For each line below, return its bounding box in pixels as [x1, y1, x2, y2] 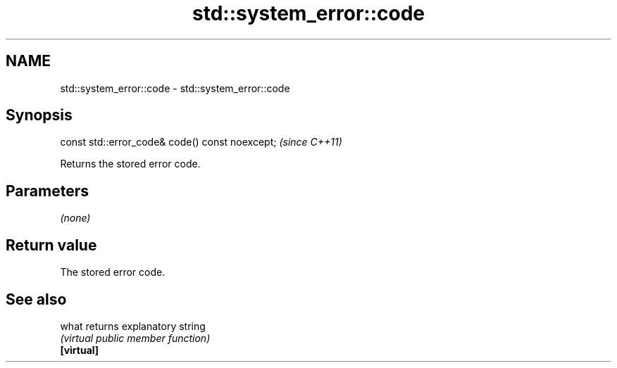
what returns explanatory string [60, 319, 206, 332]
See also [6, 290, 67, 308]
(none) [60, 212, 91, 224]
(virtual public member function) [60, 331, 211, 344]
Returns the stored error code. [60, 158, 201, 170]
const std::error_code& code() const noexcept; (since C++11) [60, 136, 342, 148]
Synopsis [6, 106, 73, 125]
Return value [6, 236, 97, 254]
